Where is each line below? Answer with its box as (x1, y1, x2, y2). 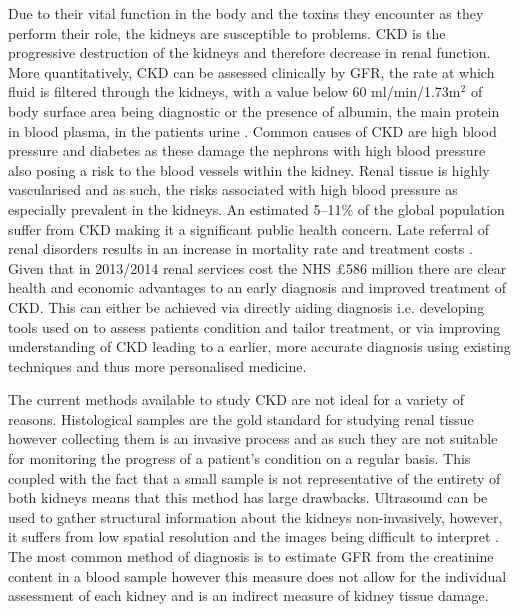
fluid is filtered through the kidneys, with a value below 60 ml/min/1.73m (8, 81, 461, 102)
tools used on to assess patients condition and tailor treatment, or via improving (8, 316, 501, 337)
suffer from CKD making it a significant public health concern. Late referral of (8, 218, 490, 239)
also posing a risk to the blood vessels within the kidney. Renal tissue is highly (8, 159, 490, 180)
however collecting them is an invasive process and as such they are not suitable (8, 428, 498, 449)
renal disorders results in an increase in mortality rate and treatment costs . (8, 238, 473, 259)
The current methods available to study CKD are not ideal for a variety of (8, 389, 464, 410)
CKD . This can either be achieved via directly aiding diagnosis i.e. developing (8, 296, 485, 317)
